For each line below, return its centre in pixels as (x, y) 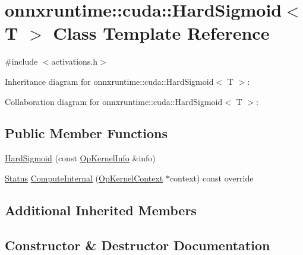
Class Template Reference (161, 33)
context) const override (212, 178)
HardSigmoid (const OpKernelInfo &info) (80, 158)
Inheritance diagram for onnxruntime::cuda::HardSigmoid (109, 81)
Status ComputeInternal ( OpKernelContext (84, 178)
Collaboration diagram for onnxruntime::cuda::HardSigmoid (114, 101)
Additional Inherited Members (101, 210)
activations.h (75, 61)
